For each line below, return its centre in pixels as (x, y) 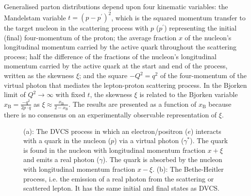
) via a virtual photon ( (149, 140)
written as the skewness (39, 75)
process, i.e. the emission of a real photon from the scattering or (119, 178)
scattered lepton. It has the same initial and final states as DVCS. (121, 188)
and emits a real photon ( (61, 159)
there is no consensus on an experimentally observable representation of (110, 115)
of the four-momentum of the (203, 75)
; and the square (103, 75)
